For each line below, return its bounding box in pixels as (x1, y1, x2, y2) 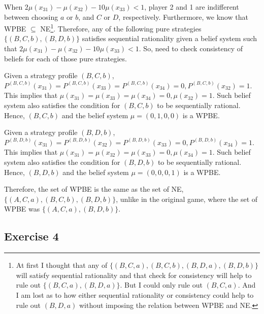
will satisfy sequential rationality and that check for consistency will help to (16, 269, 252, 280)
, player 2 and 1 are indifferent (144, 2, 239, 12)
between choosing (4, 11, 58, 22)
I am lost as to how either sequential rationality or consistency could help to (16, 289, 254, 300)
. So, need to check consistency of (139, 43, 243, 54)
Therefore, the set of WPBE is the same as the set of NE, (4, 184, 184, 194)
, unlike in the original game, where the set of (116, 193, 258, 204)
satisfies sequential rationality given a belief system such (82, 33, 257, 44)
